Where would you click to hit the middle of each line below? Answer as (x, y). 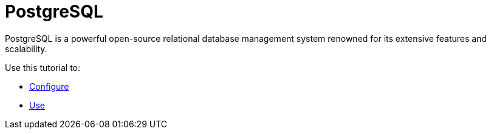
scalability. (26, 49)
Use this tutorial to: (43, 67)
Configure (49, 86)
